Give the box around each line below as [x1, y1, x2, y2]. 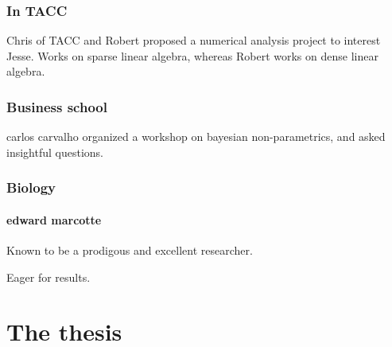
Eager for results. [6, 268, 91, 285]
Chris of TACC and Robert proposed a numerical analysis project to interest [6, 32, 381, 49]
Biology [6, 177, 56, 197]
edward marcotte [6, 211, 102, 228]
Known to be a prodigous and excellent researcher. [6, 242, 253, 259]
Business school [6, 96, 107, 116]
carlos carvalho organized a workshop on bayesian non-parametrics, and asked [6, 128, 386, 145]
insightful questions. [6, 143, 103, 160]
